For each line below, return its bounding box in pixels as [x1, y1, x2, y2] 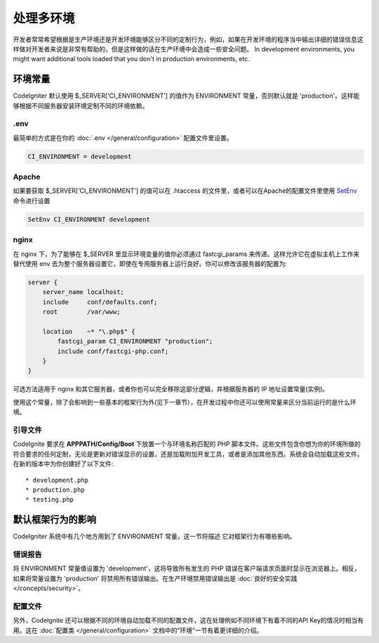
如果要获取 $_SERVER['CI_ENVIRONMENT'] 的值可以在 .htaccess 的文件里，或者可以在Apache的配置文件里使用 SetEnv [13, 186, 357, 195]
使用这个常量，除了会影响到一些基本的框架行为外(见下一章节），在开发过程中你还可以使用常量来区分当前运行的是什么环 [13, 397, 357, 406]
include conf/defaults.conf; [42, 298, 158, 306]
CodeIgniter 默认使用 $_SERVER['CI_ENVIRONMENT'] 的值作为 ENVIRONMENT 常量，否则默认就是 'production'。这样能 [13, 91, 360, 100]
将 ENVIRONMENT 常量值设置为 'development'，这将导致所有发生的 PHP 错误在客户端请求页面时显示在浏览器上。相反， [13, 564, 361, 573]
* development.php [25, 476, 89, 484]
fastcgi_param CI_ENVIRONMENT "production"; [57, 338, 213, 345]
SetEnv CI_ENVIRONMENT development [27, 215, 150, 223]
